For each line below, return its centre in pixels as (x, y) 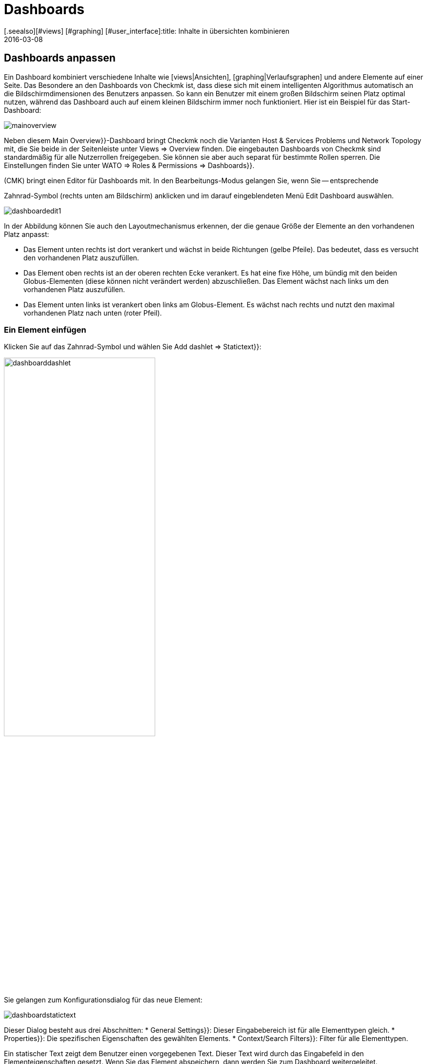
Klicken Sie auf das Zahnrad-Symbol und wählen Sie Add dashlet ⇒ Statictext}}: (133, 347)
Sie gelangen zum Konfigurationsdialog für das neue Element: (103, 1000)
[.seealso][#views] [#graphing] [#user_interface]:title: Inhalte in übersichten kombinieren (147, 31)
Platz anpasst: (27, 234)
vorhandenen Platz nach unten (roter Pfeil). (93, 313)
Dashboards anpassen (60, 58)
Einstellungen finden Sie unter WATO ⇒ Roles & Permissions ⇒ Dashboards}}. (129, 165)
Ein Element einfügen (45, 330)
